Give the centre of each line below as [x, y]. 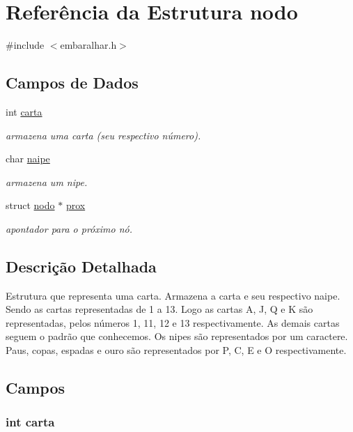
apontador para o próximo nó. [69, 228]
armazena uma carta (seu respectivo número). [103, 135]
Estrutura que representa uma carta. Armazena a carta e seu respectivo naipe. [173, 295]
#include [25, 45]
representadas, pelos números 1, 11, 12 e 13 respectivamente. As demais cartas [173, 322]
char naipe [28, 159]
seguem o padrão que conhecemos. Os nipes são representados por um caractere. [177, 336]
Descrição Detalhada [81, 266]
